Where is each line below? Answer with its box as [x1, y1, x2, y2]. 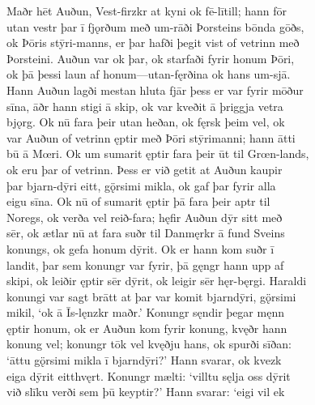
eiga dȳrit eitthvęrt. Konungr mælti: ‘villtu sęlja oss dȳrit [6, 367, 291, 384]
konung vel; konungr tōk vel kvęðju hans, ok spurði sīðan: [6, 335, 292, 352]
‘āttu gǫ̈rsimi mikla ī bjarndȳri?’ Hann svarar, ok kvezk [6, 352, 282, 369]
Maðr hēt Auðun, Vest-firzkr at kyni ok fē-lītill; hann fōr [6, 2, 287, 19]
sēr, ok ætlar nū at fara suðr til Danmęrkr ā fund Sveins [6, 224, 285, 241]
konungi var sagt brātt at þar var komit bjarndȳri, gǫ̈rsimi [6, 288, 296, 305]
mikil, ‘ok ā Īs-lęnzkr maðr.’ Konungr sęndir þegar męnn [6, 304, 284, 321]
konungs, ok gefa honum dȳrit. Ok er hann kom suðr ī [6, 240, 275, 257]
